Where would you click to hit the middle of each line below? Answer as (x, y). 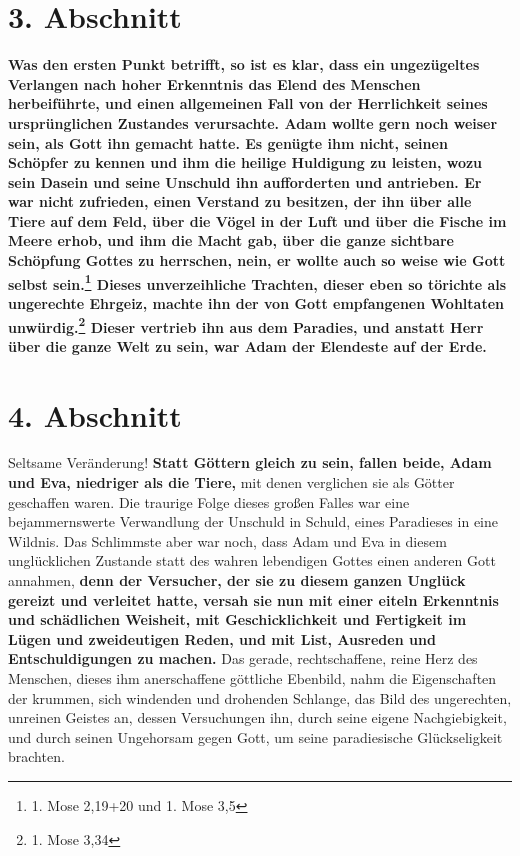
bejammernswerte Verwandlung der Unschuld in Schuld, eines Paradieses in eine (253, 521)
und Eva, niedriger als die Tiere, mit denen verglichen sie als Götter (231, 482)
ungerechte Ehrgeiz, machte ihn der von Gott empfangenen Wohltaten (256, 302)
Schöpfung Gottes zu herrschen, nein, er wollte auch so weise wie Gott (257, 260)
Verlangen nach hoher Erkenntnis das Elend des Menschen (214, 83)
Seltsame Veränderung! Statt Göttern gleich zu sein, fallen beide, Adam (250, 462)
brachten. (36, 756)
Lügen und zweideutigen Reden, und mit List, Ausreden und (222, 638)
